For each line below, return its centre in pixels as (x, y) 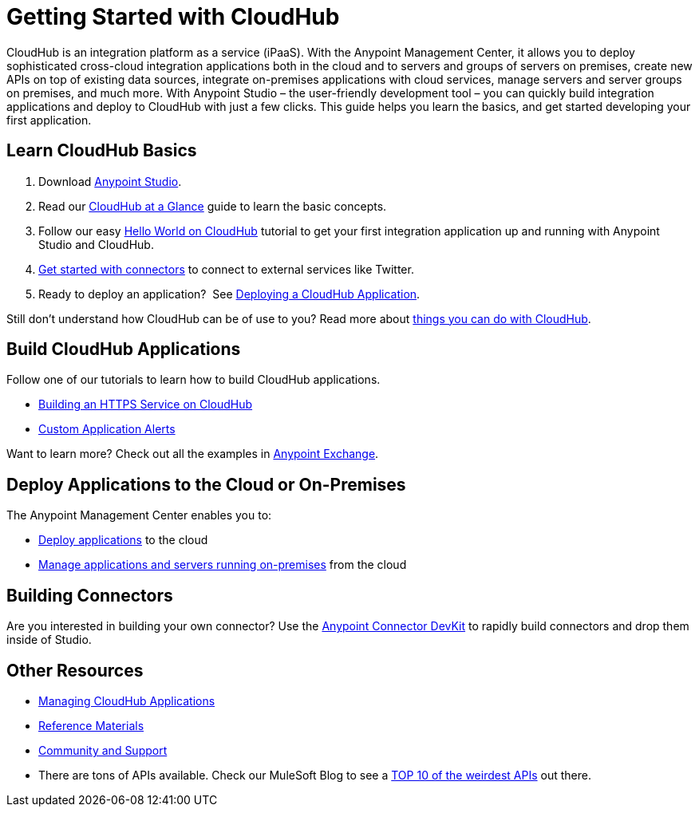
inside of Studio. (49, 640)
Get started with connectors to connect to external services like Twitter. (226, 269)
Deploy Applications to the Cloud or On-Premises (206, 484)
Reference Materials (91, 725)
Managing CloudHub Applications (127, 701)
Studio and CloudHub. (96, 244)
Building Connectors (90, 595)
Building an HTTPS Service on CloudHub (146, 405)
